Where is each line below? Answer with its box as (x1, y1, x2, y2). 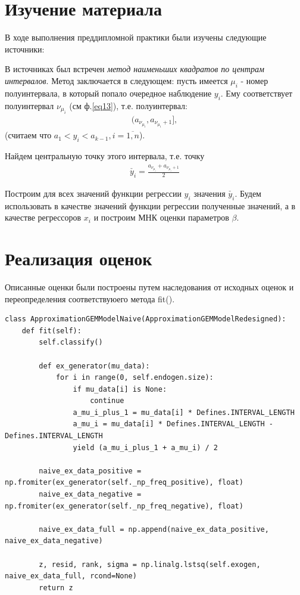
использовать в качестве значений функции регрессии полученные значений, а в (5, 199, 296, 212)
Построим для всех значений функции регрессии (5, 187, 182, 199)
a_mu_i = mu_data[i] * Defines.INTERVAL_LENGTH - (73, 420, 274, 429)
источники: (5, 42, 45, 55)
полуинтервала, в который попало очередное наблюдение (5, 86, 212, 99)
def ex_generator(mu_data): (39, 361, 150, 370)
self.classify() (39, 338, 103, 347)
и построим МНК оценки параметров (93, 211, 229, 224)
